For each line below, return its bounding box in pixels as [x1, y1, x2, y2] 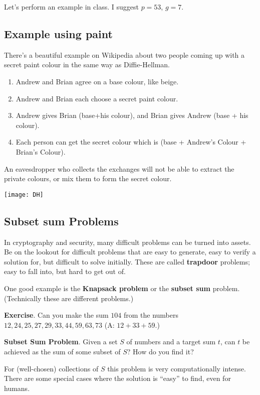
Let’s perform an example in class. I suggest [4, 2, 139, 12]
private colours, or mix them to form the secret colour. [4, 173, 172, 184]
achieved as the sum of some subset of [4, 346, 121, 356]
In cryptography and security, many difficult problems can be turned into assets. [4, 236, 251, 247]
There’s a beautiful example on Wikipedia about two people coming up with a [4, 49, 245, 60]
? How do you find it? [127, 346, 194, 356]
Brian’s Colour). [16, 146, 66, 157]
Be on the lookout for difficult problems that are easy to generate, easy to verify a [4, 246, 256, 257]
